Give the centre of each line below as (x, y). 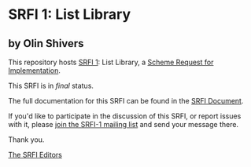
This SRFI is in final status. (51, 85)
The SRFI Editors (35, 155)
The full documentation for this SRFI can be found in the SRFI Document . (126, 101)
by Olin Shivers (46, 44)
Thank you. (26, 140)
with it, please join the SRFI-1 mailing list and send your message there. (123, 124)
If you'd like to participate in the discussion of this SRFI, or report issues (125, 116)
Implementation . (35, 71)
